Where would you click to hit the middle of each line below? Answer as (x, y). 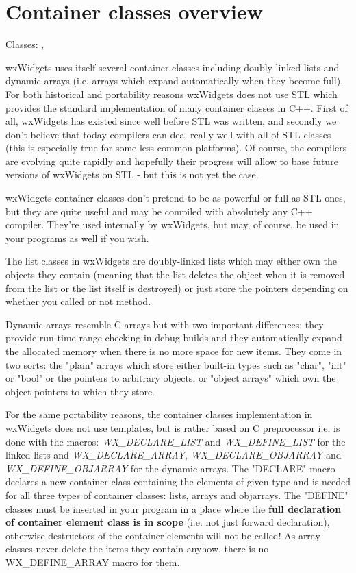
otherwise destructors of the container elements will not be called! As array (163, 535)
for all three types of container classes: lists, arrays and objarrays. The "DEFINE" (177, 495)
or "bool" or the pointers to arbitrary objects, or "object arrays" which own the (171, 378)
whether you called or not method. (78, 301)
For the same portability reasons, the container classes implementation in (159, 414)
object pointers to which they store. (80, 391)
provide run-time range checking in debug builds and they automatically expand (174, 338)
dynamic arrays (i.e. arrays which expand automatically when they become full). (175, 81)
